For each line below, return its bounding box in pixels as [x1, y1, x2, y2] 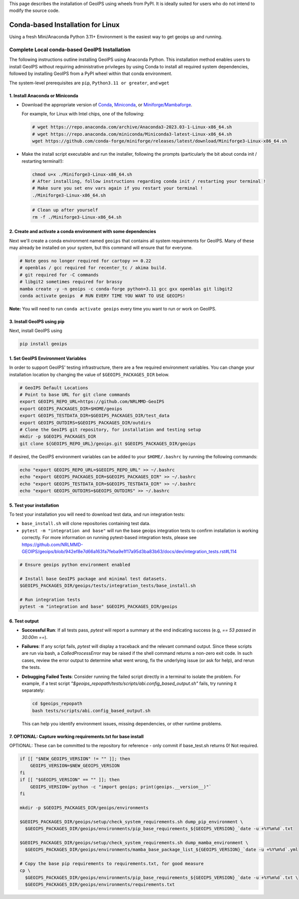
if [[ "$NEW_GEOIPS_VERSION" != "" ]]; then [19, 756, 131, 762]
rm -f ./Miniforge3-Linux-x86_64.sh [32, 214, 122, 220]
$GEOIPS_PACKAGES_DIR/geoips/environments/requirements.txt [25, 882, 175, 888]
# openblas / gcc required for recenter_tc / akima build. [19, 265, 167, 271]
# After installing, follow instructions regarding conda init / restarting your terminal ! [32, 178, 266, 184]
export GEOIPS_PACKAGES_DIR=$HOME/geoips [19, 406, 123, 411]
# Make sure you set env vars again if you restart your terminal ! [32, 185, 203, 191]
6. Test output [9, 618, 39, 624]
